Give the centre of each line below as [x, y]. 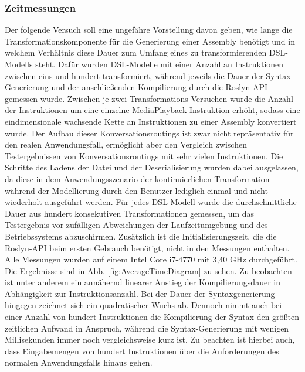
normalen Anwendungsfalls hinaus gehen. [79, 362]
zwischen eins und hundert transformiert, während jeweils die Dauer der [134, 75]
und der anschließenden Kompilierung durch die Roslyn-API [160, 87]
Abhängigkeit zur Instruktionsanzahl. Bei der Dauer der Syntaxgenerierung [140, 293]
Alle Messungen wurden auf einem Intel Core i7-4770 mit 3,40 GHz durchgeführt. [151, 259]
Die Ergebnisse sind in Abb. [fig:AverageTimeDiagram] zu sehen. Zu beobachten [148, 270]
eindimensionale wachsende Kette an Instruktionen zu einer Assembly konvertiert [151, 121]
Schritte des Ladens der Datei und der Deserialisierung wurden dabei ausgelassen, [152, 167]
